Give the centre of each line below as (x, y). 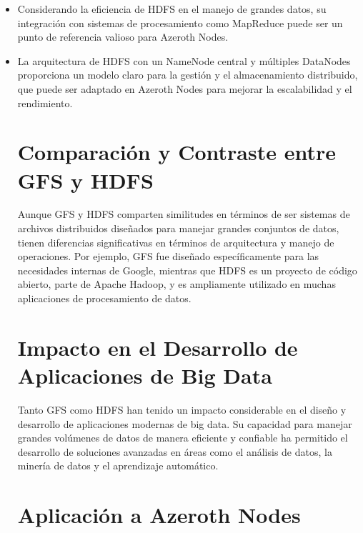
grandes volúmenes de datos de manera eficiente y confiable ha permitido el (183, 438)
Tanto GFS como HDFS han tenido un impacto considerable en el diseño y (182, 409)
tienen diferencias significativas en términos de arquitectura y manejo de (176, 242)
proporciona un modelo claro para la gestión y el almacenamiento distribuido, (188, 75)
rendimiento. (45, 103)
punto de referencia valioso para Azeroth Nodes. (123, 37)
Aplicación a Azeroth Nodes (159, 515)
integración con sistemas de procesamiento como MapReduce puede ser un (180, 23)
